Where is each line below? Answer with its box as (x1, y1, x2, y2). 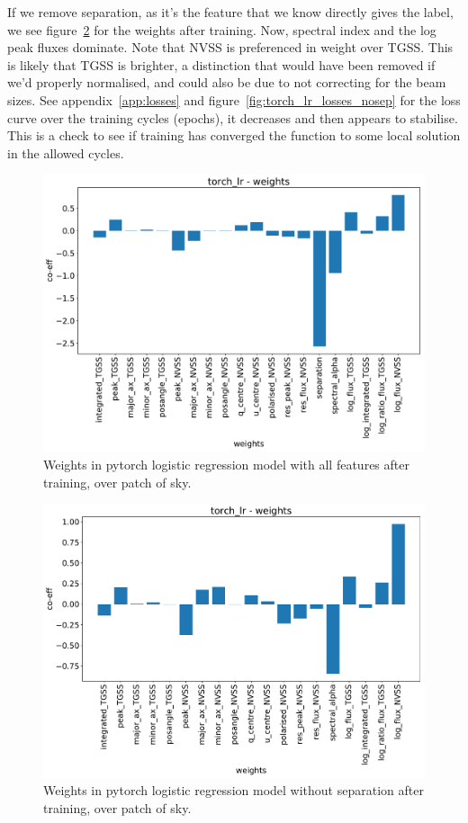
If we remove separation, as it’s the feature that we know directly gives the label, (7, 3, 454, 21)
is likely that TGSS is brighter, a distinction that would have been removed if (7, 55, 436, 74)
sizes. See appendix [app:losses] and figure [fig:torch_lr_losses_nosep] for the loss (7, 90, 461, 109)
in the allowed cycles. (7, 143, 124, 162)
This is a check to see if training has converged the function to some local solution (7, 126, 461, 145)
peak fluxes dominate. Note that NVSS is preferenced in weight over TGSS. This (7, 38, 454, 57)
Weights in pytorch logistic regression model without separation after (43, 781, 424, 800)
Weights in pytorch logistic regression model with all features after (43, 455, 409, 473)
